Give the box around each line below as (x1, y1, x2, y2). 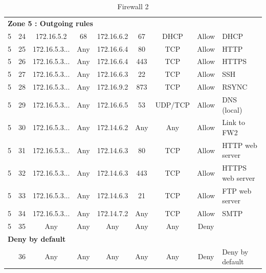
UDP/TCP (155, 99, 190, 110)
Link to (222, 117, 246, 128)
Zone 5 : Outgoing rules (8, 17, 93, 28)
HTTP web (222, 139, 257, 150)
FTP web (222, 185, 252, 196)
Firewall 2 (117, 1, 149, 11)
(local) (222, 104, 242, 115)
